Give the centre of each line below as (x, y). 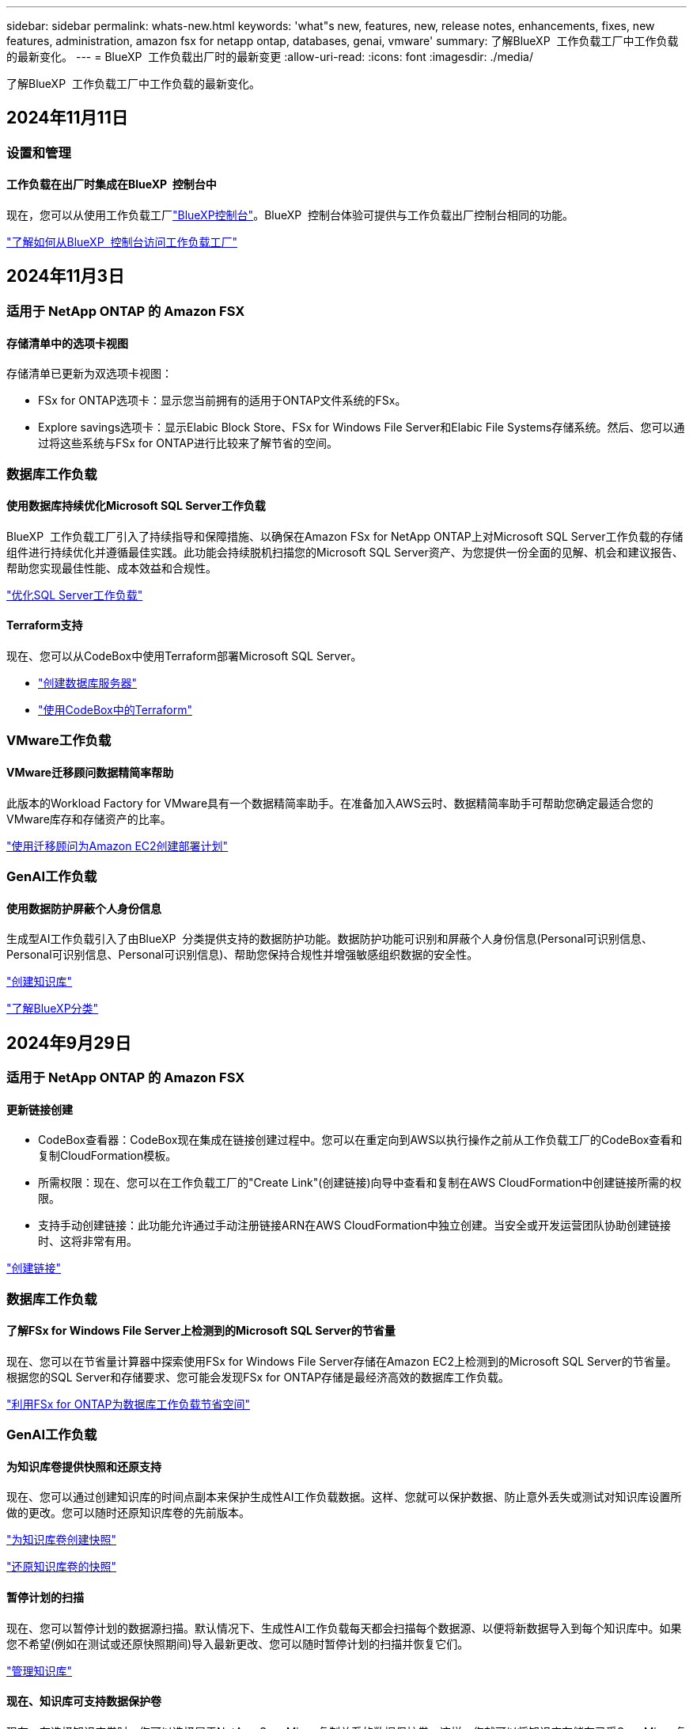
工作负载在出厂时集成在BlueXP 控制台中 (112, 184)
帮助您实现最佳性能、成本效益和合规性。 (112, 568)
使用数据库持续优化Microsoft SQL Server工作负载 (136, 506)
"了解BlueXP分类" (53, 1009)
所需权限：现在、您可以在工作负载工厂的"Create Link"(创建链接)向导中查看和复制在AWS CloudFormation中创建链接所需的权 (360, 1183)
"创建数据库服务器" (88, 682)
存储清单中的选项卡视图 (67, 343)
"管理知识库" (40, 1670)
